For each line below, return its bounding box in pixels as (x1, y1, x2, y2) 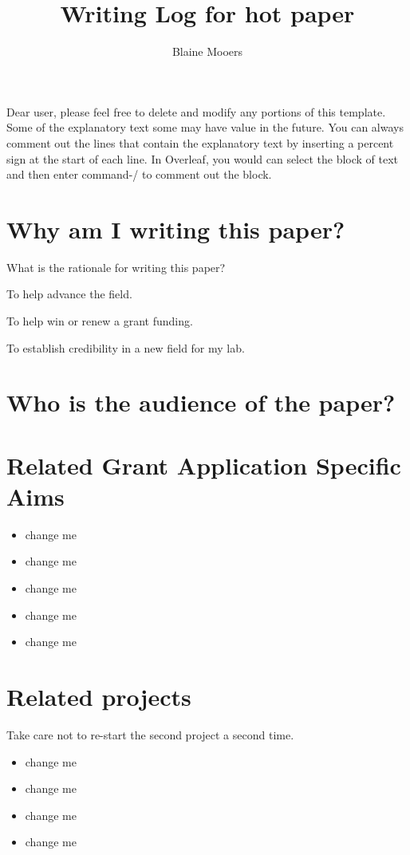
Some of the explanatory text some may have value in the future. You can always (6, 119, 404, 136)
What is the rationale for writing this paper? (6, 258, 226, 275)
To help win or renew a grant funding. (6, 313, 193, 329)
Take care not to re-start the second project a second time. (6, 726, 294, 743)
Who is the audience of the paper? (6, 386, 396, 419)
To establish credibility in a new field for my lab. (6, 339, 245, 356)
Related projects (6, 680, 191, 713)
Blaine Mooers (171, 43, 243, 60)
